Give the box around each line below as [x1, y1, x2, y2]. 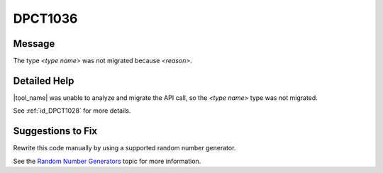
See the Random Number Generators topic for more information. [13, 157, 201, 165]
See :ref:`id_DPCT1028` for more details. [13, 106, 131, 115]
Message [13, 38, 55, 50]
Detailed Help [13, 74, 74, 86]
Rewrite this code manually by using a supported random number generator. [13, 144, 236, 152]
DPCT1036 [13, 11, 78, 26]
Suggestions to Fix [13, 125, 98, 138]
